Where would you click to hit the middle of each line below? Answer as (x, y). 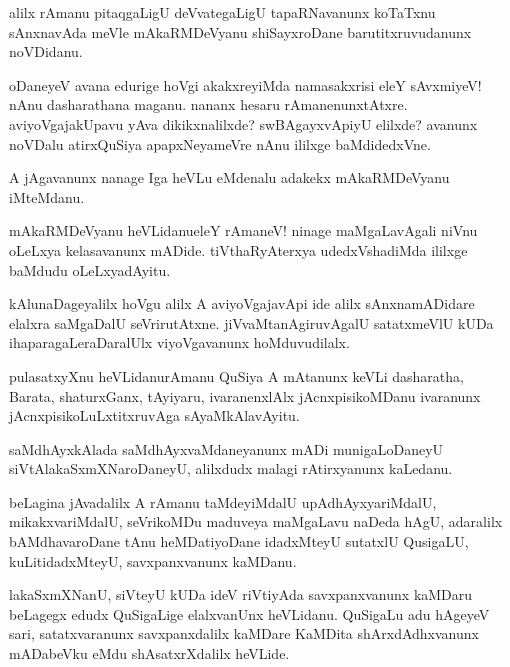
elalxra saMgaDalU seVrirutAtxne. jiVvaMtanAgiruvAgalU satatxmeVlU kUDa (251, 322)
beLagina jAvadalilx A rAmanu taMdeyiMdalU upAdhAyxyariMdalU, (223, 501)
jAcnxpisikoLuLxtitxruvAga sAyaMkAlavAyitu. (154, 415)
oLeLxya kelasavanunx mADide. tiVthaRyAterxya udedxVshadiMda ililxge (238, 249)
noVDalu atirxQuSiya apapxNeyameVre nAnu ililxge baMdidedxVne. (220, 143)
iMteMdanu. (47, 196)
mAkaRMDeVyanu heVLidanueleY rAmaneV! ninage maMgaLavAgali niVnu (243, 230)
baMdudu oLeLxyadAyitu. (90, 269)
